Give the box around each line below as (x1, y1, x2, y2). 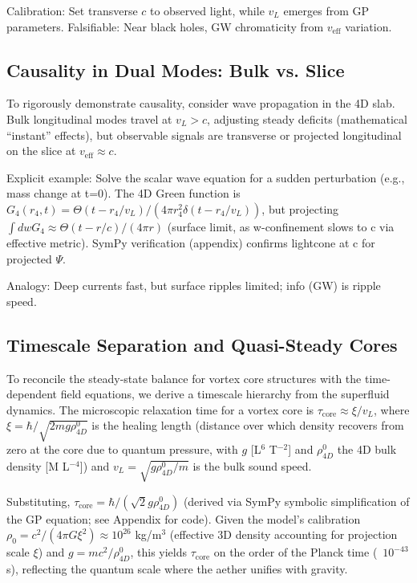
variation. (345, 18, 392, 35)
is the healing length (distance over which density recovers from (91, 417, 404, 434)
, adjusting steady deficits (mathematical (207, 110, 407, 127)
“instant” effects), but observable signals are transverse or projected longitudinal (6, 126, 402, 143)
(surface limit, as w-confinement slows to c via (167, 218, 395, 234)
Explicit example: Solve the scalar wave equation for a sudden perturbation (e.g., (6, 169, 405, 185)
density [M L (6, 457, 70, 474)
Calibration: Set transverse (6, 2, 138, 18)
